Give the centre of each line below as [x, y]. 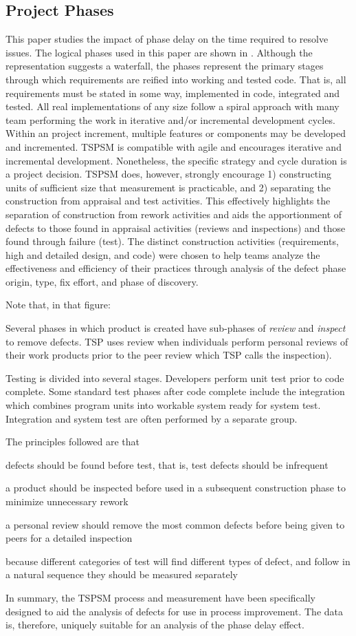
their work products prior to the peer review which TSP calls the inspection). [169, 355]
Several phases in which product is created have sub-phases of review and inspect [176, 328]
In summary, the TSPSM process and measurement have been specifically [161, 597]
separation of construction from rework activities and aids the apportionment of [174, 214]
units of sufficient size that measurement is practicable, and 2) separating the [168, 187]
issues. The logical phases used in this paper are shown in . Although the [159, 52]
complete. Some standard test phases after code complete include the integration [175, 391]
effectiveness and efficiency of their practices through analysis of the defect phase [176, 268]
